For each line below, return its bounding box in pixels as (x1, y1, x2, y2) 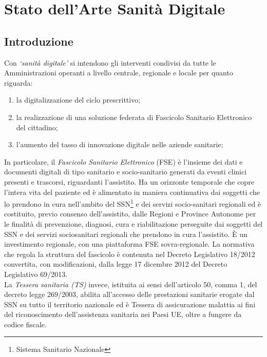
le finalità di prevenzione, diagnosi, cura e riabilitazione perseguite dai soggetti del (4, 218, 263, 229)
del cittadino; (16, 122, 58, 132)
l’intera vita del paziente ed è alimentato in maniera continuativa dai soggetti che (4, 186, 260, 197)
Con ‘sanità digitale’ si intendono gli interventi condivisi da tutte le (4, 57, 216, 68)
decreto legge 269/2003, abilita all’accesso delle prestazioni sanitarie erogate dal (4, 289, 255, 300)
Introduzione (4, 33, 73, 49)
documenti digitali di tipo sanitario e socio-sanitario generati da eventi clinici (4, 166, 247, 177)
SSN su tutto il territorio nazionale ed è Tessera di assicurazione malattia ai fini (4, 299, 256, 309)
